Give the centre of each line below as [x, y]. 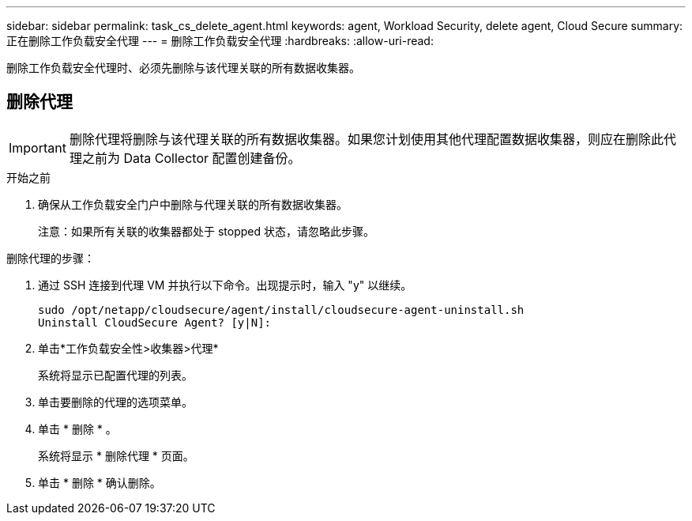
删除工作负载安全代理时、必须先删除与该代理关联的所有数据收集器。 [183, 68]
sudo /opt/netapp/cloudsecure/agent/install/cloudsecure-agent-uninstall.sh [281, 310]
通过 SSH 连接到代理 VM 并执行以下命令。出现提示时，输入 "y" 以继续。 [225, 285]
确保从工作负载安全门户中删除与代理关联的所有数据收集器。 [193, 204]
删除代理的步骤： [51, 258]
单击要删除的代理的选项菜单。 [115, 402]
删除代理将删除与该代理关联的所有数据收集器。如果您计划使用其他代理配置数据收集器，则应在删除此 [366, 139]
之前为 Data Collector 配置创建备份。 [191, 158]
